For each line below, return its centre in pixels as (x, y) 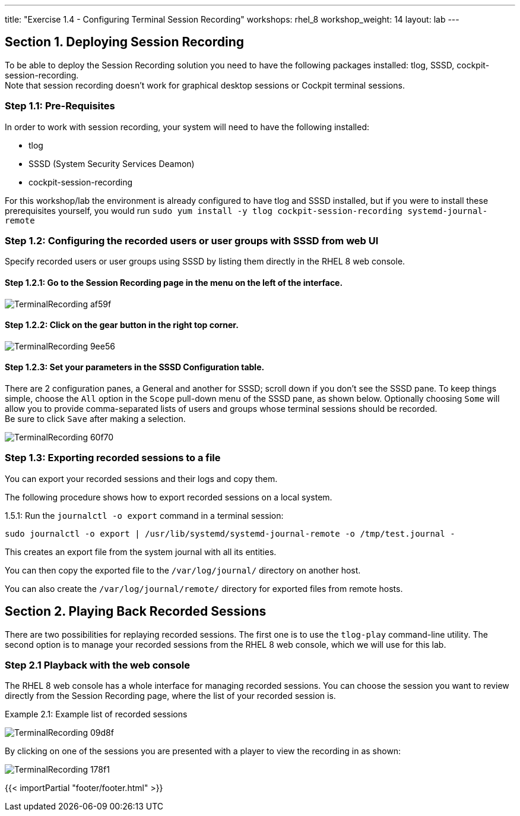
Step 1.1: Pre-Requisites (60, 106)
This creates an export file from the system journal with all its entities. (141, 552)
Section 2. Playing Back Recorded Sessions (136, 612)
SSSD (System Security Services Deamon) (112, 163)
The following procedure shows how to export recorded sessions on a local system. (169, 497)
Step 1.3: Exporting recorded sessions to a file (113, 458)
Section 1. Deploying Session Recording (125, 42)
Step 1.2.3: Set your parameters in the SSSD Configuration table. (135, 367)
